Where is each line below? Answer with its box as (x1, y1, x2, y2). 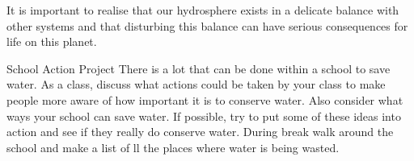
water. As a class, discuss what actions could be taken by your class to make (6, 76, 386, 93)
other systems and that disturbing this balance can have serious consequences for (6, 17, 408, 34)
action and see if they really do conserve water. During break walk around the (6, 123, 394, 140)
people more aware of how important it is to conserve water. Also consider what (6, 91, 403, 108)
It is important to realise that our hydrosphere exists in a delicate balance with (6, 2, 399, 18)
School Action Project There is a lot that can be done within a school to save (6, 60, 391, 76)
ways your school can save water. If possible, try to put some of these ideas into (6, 107, 401, 124)
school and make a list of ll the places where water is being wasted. (6, 138, 340, 155)
